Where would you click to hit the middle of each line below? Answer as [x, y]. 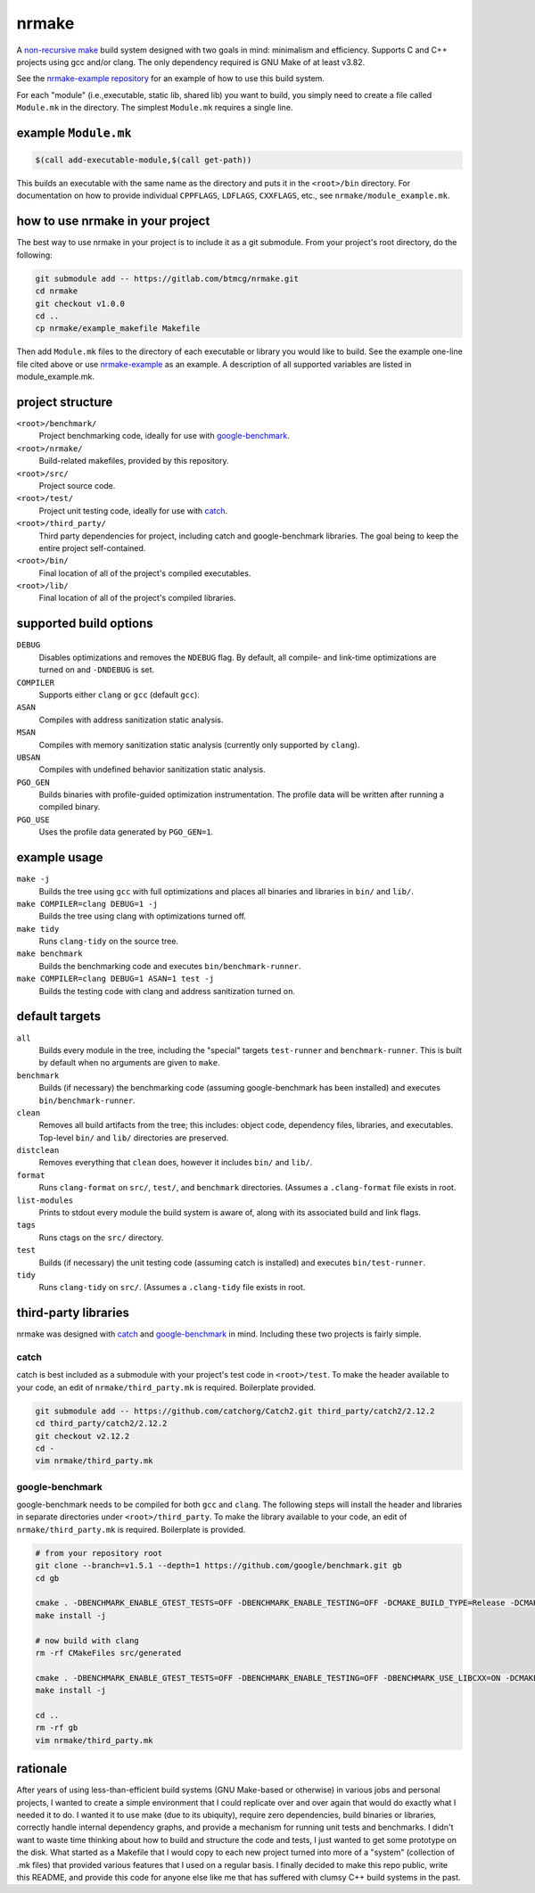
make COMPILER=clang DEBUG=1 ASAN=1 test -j [115, 979]
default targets [59, 1016]
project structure [65, 402]
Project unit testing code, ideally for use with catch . [133, 510]
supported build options [85, 624]
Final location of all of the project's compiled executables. [145, 573]
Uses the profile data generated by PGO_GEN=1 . [126, 832]
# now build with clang [87, 1640]
